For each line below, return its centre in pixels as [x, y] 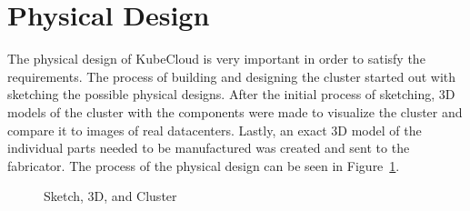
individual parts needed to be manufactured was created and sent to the [209, 148]
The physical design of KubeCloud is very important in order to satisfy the [216, 59]
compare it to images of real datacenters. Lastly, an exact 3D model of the [215, 130]
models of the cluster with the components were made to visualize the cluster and [235, 111]
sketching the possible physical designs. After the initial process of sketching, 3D [231, 94]
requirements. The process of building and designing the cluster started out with [232, 76]
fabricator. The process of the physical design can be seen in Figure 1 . [204, 165]
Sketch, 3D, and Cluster [110, 196]
